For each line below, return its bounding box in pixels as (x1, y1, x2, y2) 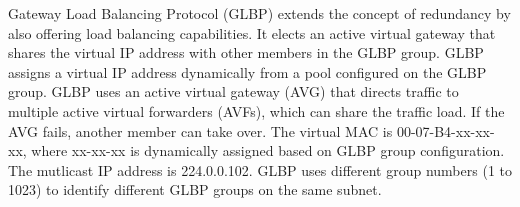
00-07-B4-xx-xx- (396, 120, 495, 141)
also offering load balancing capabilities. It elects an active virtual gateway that (8, 22, 496, 43)
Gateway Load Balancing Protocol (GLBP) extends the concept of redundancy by (8, 3, 511, 23)
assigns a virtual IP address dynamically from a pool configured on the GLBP (8, 61, 487, 82)
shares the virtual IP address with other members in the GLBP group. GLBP (8, 42, 484, 63)
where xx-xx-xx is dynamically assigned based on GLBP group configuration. (31, 140, 505, 161)
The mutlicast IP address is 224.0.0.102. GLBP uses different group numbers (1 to (8, 159, 512, 180)
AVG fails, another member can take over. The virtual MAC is (8, 120, 393, 141)
